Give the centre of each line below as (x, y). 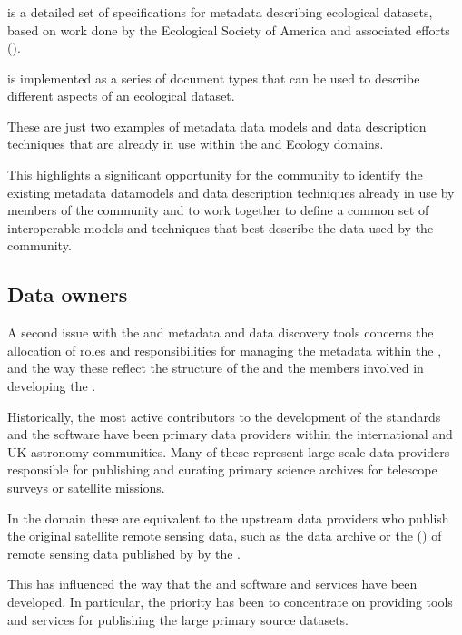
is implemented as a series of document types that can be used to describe (214, 78)
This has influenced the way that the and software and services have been (212, 584)
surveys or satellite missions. (86, 487)
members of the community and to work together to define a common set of (218, 210)
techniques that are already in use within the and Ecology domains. (196, 144)
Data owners (68, 294)
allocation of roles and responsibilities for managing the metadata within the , (225, 350)
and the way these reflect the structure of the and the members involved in (216, 368)
